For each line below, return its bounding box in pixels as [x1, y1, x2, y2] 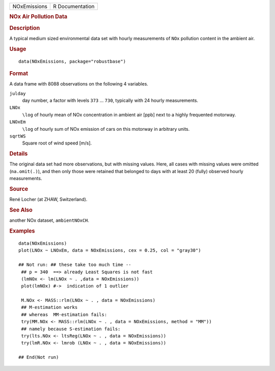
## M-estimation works [21, 304, 78, 310]
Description [9, 24, 40, 32]
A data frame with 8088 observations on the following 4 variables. [9, 81, 149, 87]
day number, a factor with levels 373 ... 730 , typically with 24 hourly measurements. [22, 97, 199, 104]
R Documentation [53, 3, 95, 10]
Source [9, 185, 29, 192]
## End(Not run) [18, 354, 59, 360]
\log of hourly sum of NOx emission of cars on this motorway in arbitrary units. [22, 126, 190, 132]
